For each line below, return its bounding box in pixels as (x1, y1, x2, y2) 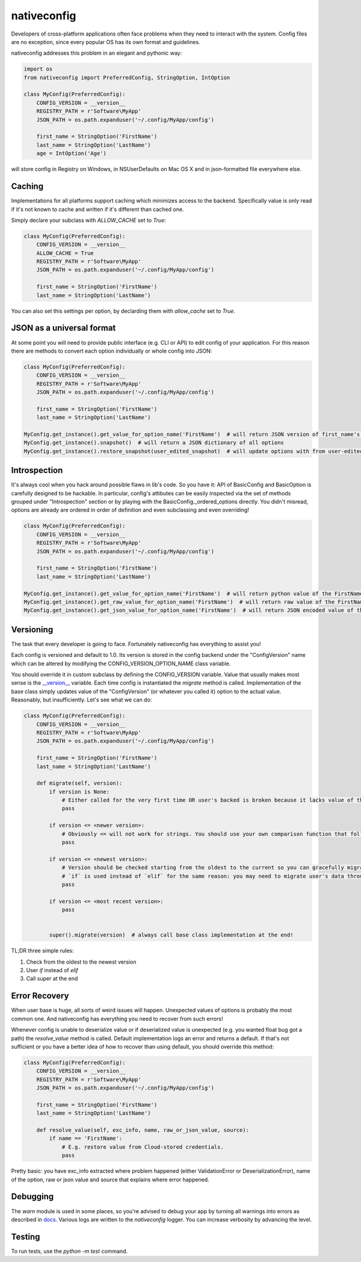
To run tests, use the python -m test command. (11, 1248, 128, 1255)
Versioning (11, 624, 54, 635)
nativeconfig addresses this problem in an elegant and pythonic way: (11, 49, 182, 57)
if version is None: (49, 788, 110, 795)
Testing (11, 1231, 40, 1242)
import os (23, 66, 53, 72)
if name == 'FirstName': (49, 1135, 123, 1142)
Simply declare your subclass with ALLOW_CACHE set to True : (11, 216, 167, 224)
